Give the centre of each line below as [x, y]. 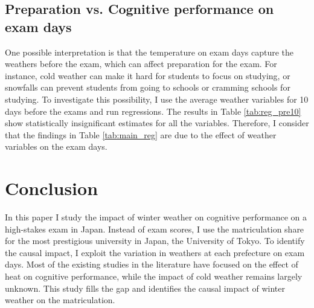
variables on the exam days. [56, 146]
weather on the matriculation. [60, 300]
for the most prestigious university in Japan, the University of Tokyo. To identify [155, 241]
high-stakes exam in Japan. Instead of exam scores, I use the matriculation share [155, 229]
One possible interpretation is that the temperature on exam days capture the [149, 52]
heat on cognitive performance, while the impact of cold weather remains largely [154, 276]
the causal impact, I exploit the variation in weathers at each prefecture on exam [155, 252]
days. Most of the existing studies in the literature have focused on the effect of [152, 264]
